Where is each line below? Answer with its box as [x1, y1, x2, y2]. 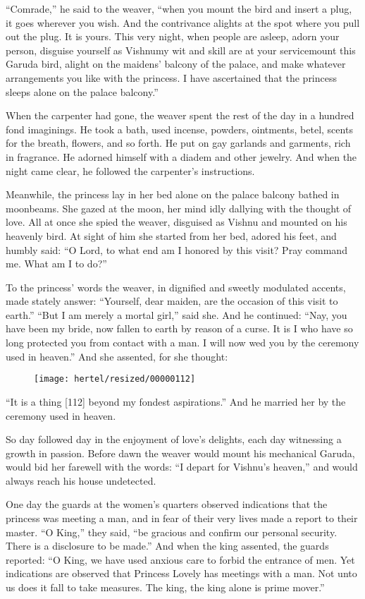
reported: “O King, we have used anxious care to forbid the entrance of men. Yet [6, 552, 355, 567]
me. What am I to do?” [6, 256, 107, 271]
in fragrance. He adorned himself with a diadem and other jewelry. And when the [6, 149, 357, 164]
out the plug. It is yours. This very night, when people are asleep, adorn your [6, 29, 340, 44]
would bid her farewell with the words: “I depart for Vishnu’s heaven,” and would [6, 459, 358, 474]
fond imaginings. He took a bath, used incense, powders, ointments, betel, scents [6, 121, 353, 136]
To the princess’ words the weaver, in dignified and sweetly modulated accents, [6, 279, 346, 294]
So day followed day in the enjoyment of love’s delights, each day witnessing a [6, 432, 342, 447]
